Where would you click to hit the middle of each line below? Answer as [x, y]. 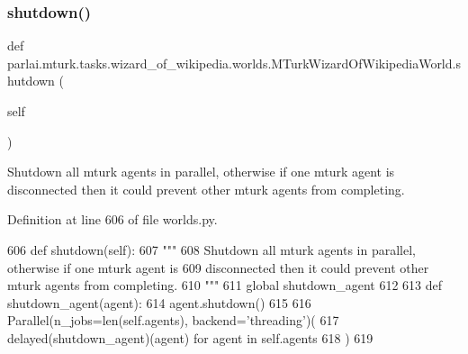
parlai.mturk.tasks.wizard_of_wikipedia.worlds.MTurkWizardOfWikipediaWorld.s [234, 63]
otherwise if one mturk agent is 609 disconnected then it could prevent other [218, 267]
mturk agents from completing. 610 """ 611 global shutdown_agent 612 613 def [225, 285]
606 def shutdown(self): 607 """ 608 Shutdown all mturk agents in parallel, [211, 249]
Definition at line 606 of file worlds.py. [112, 219]
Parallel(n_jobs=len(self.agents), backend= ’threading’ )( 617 [173, 320]
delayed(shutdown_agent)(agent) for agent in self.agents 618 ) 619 [190, 337]
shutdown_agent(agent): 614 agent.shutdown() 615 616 [159, 302]
